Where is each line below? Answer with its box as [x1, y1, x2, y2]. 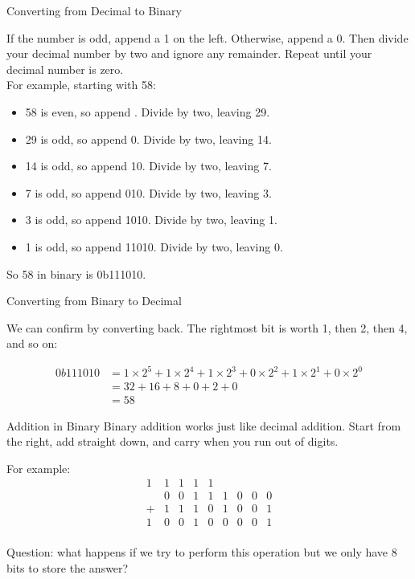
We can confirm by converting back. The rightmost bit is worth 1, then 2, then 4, [6, 319, 408, 336]
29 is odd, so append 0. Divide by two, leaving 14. [25, 130, 272, 147]
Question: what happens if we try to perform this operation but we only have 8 [6, 544, 397, 561]
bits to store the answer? [6, 560, 129, 577]
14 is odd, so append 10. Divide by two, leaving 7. [25, 157, 272, 174]
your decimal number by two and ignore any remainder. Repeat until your [6, 45, 372, 62]
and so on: [6, 335, 58, 352]
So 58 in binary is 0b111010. [6, 265, 146, 282]
